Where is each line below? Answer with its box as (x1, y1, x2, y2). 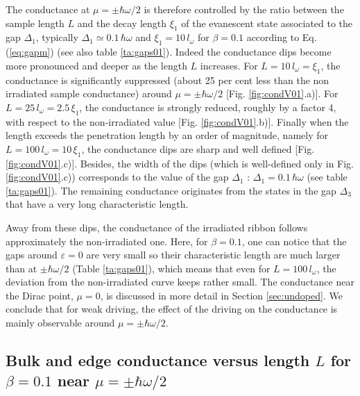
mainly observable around (6, 315, 115, 330)
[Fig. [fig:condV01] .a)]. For (225, 86, 338, 101)
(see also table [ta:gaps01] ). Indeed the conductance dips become (57, 44, 332, 59)
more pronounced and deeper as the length (6, 58, 187, 72)
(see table (307, 170, 348, 184)
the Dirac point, (6, 288, 74, 302)
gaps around (6, 247, 58, 262)
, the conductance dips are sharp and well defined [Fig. (81, 141, 315, 156)
